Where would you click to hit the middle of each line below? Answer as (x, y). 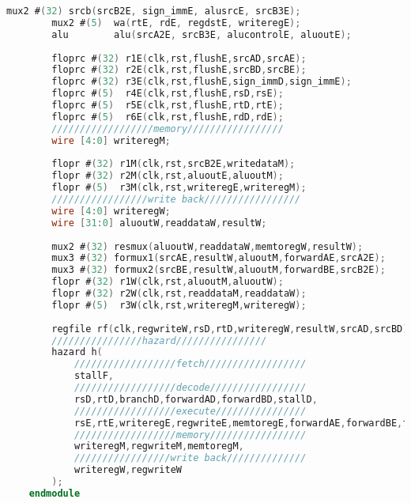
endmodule (55, 493)
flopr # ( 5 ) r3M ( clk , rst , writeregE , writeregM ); (179, 188)
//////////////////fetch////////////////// (190, 364)
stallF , (94, 376)
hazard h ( (77, 352)
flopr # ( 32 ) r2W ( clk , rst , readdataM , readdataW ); (179, 293)
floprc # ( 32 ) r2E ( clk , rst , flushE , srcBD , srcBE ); (179, 70)
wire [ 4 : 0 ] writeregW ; (111, 211)
